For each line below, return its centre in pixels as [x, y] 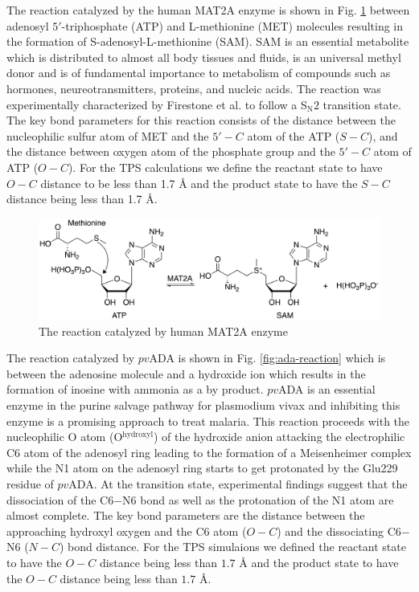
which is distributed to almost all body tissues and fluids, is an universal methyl [204, 57]
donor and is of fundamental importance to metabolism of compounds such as [199, 73]
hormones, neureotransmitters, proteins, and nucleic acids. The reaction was [194, 88]
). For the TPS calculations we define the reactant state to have [225, 167]
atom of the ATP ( [294, 135]
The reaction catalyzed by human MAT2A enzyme [163, 331]
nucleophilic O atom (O [65, 437]
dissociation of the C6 [60, 499]
